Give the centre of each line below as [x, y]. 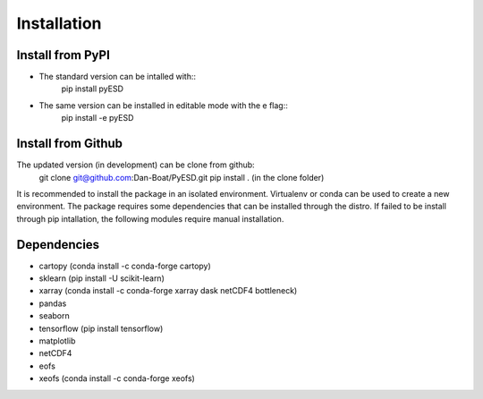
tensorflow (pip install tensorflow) [101, 328]
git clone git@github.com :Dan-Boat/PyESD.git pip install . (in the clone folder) [182, 177]
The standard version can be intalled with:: [118, 77]
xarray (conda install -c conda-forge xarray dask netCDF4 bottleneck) [168, 291]
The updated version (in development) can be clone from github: [136, 165]
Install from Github [70, 144]
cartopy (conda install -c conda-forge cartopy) [125, 266]
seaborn [55, 316]
